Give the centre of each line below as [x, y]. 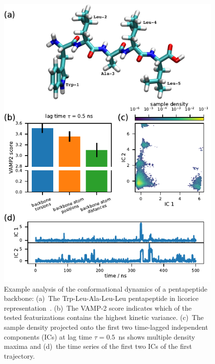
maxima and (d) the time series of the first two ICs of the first [98, 346]
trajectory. [20, 355]
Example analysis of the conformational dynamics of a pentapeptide [106, 288]
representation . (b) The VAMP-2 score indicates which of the [98, 307]
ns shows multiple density [157, 336]
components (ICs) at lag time [48, 336]
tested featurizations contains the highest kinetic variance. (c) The [104, 317]
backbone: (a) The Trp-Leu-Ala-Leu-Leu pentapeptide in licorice [101, 298]
